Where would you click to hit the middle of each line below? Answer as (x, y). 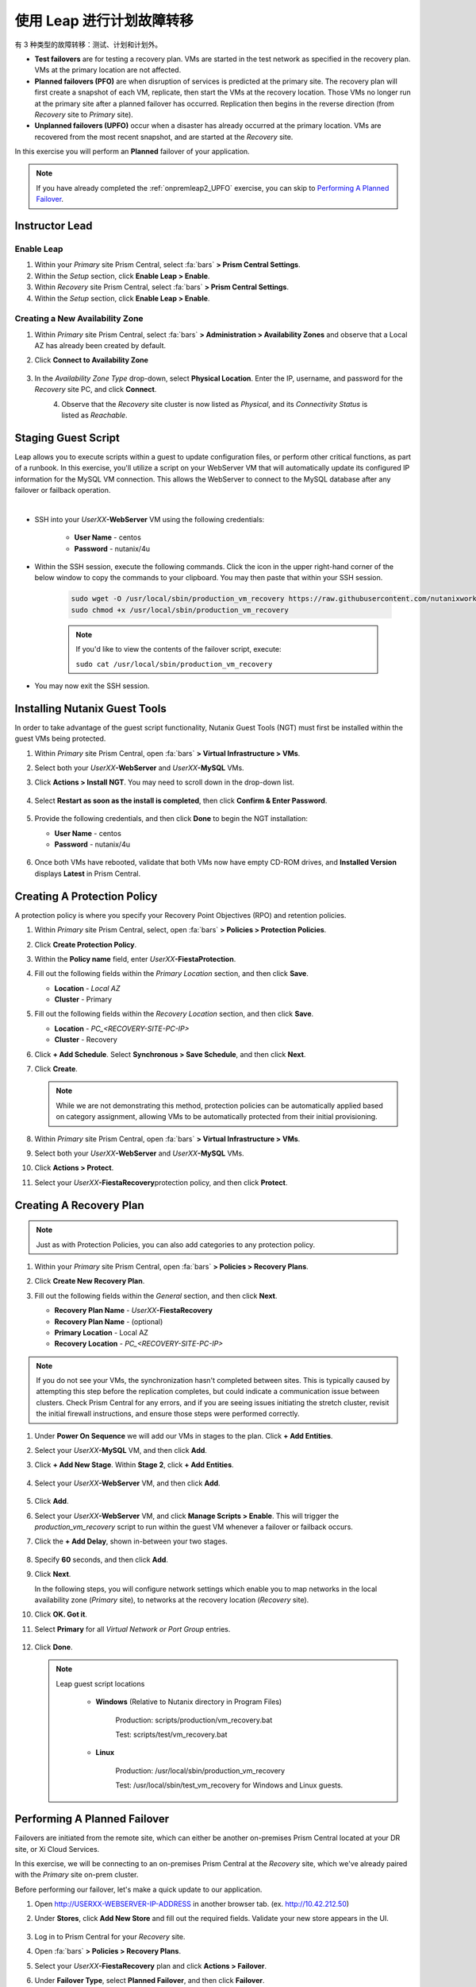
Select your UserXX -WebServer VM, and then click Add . (128, 1483)
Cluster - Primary (83, 999)
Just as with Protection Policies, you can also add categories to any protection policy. (176, 1245)
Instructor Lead (54, 226)
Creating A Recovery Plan (79, 1205)
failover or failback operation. (63, 490)
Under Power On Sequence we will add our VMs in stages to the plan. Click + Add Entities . (184, 1435)
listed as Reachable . (94, 415)
